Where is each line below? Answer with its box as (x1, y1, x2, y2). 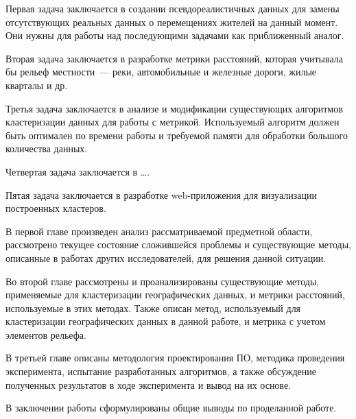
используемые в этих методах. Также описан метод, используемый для (5, 300, 301, 315)
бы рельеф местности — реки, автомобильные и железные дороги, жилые (5, 64, 317, 79)
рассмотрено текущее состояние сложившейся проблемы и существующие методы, (5, 237, 351, 252)
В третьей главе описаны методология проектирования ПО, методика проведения (5, 350, 345, 365)
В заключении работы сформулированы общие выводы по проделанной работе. (5, 400, 337, 415)
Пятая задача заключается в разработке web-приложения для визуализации (5, 187, 317, 202)
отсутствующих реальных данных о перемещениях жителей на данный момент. (5, 14, 338, 29)
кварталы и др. (5, 77, 68, 92)
